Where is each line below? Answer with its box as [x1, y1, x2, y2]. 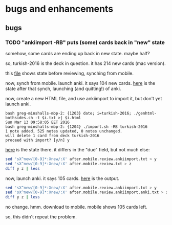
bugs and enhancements [5, 3, 114, 15]
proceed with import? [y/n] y [5, 138, 70, 143]
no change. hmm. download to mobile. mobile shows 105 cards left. [5, 204, 147, 210]
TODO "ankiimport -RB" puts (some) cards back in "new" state [5, 39, 165, 46]
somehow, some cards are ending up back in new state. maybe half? [5, 50, 150, 56]
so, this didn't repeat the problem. [5, 214, 77, 220]
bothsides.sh [5, 115, 33, 120]
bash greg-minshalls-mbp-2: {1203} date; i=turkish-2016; [5, 110, 132, 116]
